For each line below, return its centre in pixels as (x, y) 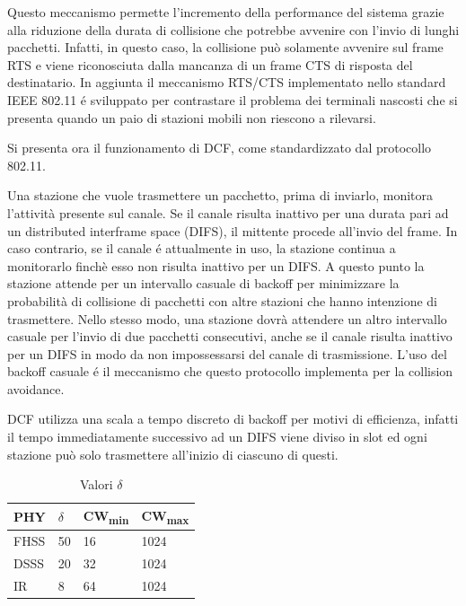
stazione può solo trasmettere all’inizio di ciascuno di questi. (173, 454)
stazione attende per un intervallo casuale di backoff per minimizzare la (203, 283)
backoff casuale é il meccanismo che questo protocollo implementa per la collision (230, 371)
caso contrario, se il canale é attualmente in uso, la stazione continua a (202, 248)
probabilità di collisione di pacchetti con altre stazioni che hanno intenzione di (222, 300)
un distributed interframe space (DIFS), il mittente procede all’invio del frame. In (233, 230)
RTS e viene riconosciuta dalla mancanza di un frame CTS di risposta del (210, 64)
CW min (106, 516)
